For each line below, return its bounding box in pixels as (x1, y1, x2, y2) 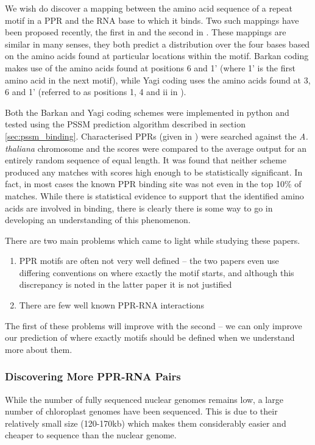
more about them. (5, 343, 73, 355)
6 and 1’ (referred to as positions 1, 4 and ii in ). (5, 85, 186, 98)
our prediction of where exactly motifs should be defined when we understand (5, 331, 295, 344)
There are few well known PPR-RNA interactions (19, 299, 204, 311)
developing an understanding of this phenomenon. (5, 213, 191, 226)
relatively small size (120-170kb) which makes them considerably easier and (5, 416, 286, 429)
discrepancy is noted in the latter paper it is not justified (19, 278, 232, 291)
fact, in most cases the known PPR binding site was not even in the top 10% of (5, 177, 302, 190)
